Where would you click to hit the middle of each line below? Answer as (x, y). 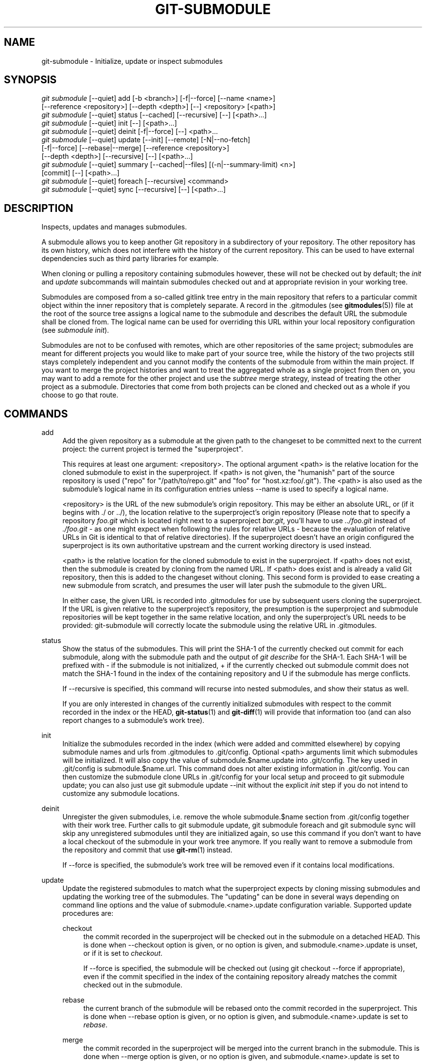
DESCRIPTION (39, 208)
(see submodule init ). (75, 330)
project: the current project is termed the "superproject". (153, 449)
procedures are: (88, 913)
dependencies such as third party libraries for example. (130, 259)
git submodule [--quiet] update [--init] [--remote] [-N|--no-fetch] (146, 140)
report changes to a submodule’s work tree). (133, 720)
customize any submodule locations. (121, 794)
